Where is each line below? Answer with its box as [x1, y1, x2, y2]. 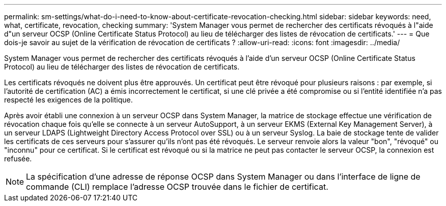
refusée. [4, 154, 32, 163]
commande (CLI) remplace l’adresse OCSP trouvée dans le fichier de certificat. [26, 182, 328, 192]
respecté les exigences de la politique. [4, 95, 133, 104]
